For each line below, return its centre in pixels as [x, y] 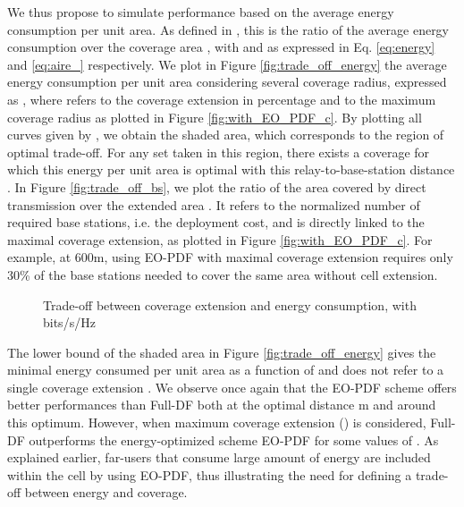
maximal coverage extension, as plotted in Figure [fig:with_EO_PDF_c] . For [220, 239]
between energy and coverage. [106, 492]
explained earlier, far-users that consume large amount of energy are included [219, 457]
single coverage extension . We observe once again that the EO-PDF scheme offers [232, 387]
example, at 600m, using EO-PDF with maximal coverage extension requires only [230, 257]
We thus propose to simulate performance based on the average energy [201, 12]
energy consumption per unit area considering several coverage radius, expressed [227, 82]
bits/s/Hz [69, 322]
